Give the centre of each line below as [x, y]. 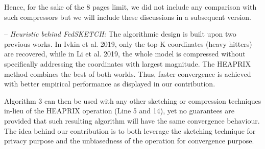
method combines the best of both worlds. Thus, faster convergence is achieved [128, 73]
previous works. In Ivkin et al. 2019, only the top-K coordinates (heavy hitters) [128, 43]
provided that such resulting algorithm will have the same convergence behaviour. [132, 120]
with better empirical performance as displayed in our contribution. [110, 84]
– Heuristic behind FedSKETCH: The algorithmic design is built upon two [120, 34]
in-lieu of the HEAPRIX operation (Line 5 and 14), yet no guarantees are [119, 111]
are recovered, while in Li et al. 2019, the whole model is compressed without [125, 54]
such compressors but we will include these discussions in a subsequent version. [128, 17]
